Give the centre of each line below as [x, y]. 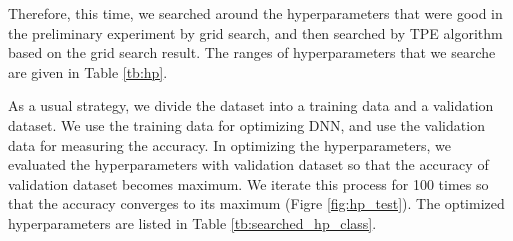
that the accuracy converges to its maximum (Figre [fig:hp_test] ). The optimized [256, 203]
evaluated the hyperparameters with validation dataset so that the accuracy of [248, 164]
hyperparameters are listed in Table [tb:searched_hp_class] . [192, 222]
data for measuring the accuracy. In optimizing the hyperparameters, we [229, 144]
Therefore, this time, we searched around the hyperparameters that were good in [255, 13]
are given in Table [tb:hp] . [88, 71]
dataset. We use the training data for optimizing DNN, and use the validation [246, 124]
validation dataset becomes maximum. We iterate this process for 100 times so [248, 183]
